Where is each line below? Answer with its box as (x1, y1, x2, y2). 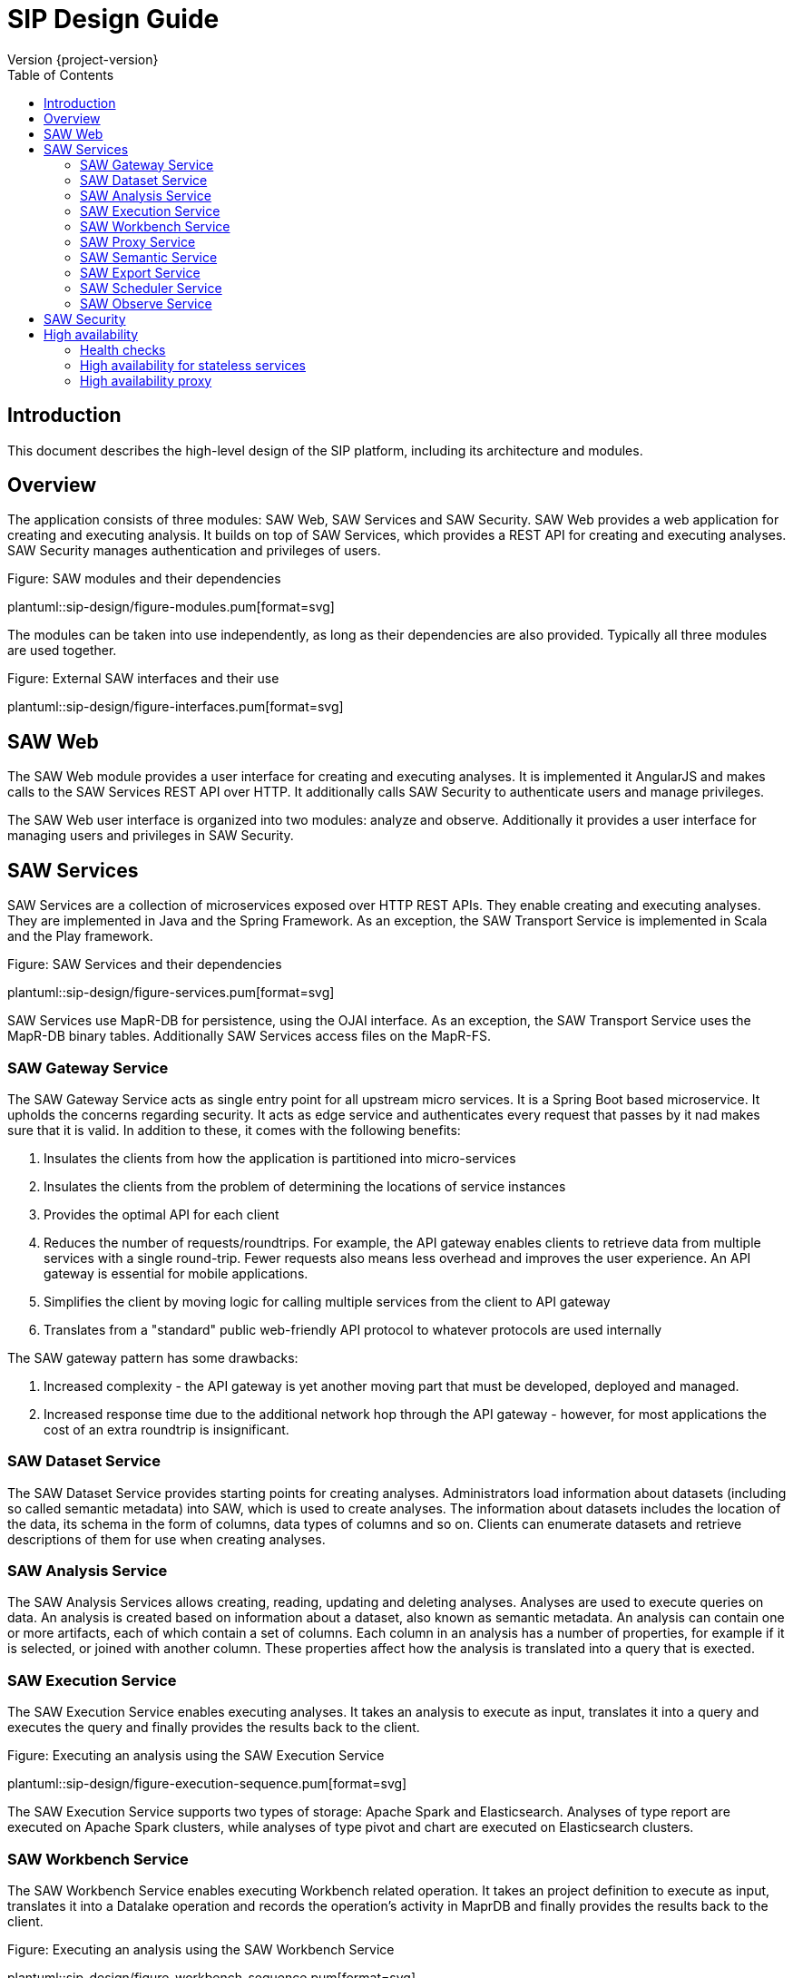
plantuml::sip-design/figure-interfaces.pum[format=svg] (7, 699, 344, 715)
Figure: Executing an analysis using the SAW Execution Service (7, 1748, 385, 1764)
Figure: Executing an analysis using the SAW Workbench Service (7, 1941, 395, 1957)
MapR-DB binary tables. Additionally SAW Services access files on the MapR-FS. (7, 1028, 491, 1044)
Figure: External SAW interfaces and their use (7, 671, 279, 687)
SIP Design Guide (7, 4, 220, 34)
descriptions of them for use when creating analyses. (7, 1531, 326, 1547)
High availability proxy (80, 372, 212, 388)
